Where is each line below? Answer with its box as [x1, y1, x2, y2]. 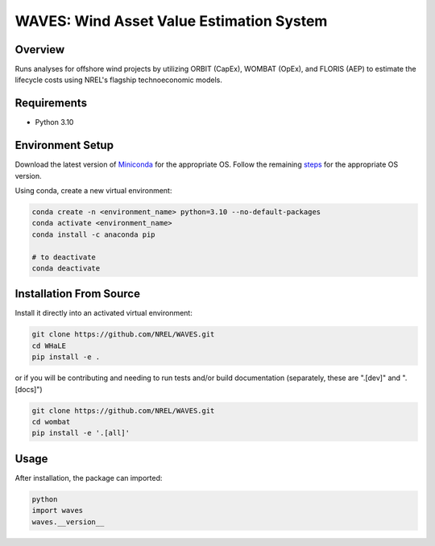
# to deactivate [31, 252, 97, 262]
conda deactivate [31, 263, 101, 273]
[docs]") [14, 384, 43, 394]
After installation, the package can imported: [14, 473, 163, 482]
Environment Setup [14, 139, 114, 152]
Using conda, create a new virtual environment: [14, 186, 172, 196]
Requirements [14, 97, 88, 110]
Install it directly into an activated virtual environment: [14, 308, 193, 318]
